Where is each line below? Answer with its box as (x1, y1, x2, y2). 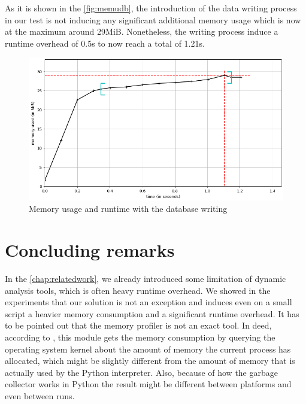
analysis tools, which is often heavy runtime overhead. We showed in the (5, 284, 271, 296)
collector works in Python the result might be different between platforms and (5, 378, 292, 390)
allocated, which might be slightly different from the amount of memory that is (5, 354, 295, 367)
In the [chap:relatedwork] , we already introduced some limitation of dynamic (5, 272, 286, 285)
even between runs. (5, 390, 75, 402)
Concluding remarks (5, 238, 175, 262)
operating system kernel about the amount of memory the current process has (5, 342, 291, 355)
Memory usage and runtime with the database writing (29, 202, 228, 215)
